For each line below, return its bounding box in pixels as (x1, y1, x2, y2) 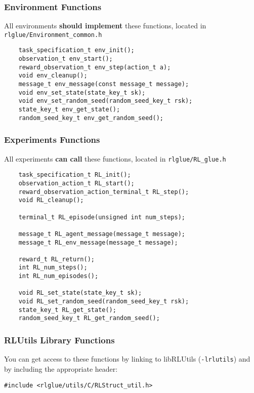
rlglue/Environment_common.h (4, 31, 102, 38)
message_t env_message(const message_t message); (18, 81, 189, 88)
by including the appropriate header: (4, 363, 118, 374)
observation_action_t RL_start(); (18, 179, 135, 187)
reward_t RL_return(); (18, 255, 95, 263)
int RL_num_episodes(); (18, 272, 99, 280)
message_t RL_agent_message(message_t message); (18, 230, 185, 238)
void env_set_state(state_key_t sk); (18, 89, 146, 96)
